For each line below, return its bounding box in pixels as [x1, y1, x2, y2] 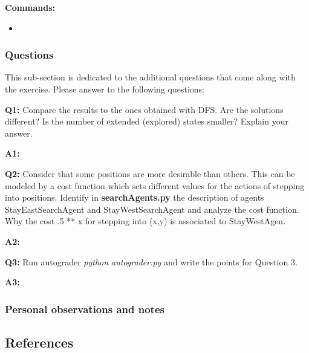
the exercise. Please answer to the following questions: [5, 83, 205, 95]
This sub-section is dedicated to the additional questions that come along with [5, 71, 296, 83]
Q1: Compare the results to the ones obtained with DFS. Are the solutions [5, 103, 284, 115]
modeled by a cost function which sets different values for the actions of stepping [5, 179, 305, 192]
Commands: [5, 1, 56, 13]
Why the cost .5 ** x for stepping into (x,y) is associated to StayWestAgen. [5, 215, 286, 227]
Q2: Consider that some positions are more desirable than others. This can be [5, 167, 295, 180]
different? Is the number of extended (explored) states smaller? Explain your [5, 115, 288, 128]
